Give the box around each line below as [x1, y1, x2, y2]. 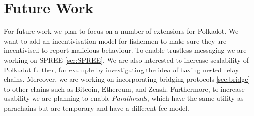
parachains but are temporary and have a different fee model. [4, 102, 189, 113]
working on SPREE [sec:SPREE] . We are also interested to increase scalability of [4, 54, 249, 65]
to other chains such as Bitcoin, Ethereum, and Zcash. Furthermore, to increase [4, 83, 245, 93]
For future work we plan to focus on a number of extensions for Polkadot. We [4, 26, 239, 36]
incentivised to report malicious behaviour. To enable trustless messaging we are [4, 45, 247, 55]
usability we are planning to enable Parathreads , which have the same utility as [4, 93, 244, 103]
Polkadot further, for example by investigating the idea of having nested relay [4, 64, 239, 74]
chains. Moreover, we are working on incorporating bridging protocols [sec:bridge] [4, 74, 250, 84]
